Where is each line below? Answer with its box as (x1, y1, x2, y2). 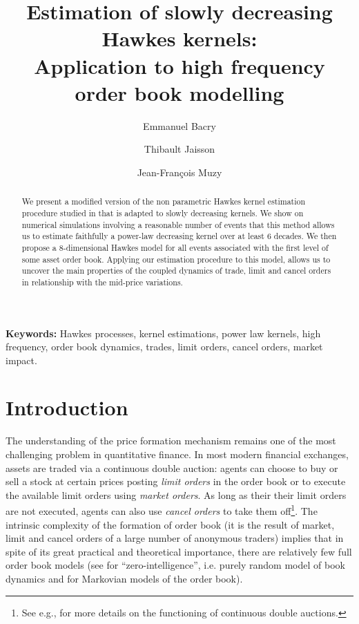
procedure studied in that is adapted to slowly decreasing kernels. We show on (21, 207, 304, 218)
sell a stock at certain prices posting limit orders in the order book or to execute (6, 474, 346, 489)
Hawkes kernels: (101, 24, 258, 53)
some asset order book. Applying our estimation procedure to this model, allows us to (21, 253, 331, 265)
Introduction (6, 393, 128, 422)
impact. (6, 352, 37, 367)
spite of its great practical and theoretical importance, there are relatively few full (6, 544, 352, 558)
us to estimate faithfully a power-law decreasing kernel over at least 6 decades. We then (21, 230, 337, 242)
